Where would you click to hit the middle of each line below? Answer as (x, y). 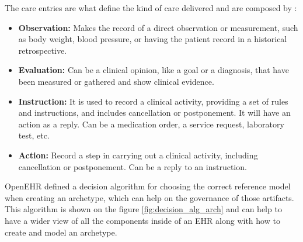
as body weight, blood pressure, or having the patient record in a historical (153, 39)
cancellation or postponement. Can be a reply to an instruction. (133, 166)
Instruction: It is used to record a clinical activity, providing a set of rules (153, 101)
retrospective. (43, 50)
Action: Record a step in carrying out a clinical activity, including (138, 155)
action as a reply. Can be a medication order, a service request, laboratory (151, 124)
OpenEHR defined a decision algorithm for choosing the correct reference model (148, 186)
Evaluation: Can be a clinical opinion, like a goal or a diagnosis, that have (154, 70)
